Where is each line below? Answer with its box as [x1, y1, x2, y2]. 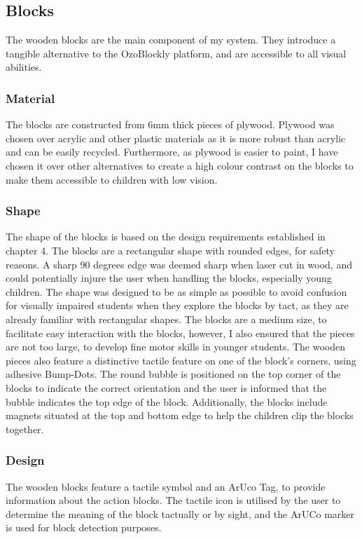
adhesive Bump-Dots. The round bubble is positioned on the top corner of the [6, 367, 341, 381]
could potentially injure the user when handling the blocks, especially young [6, 271, 332, 285]
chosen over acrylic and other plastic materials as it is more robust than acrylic [6, 130, 346, 145]
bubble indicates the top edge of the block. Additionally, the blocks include [6, 394, 328, 409]
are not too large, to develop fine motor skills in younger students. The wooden [6, 339, 346, 354]
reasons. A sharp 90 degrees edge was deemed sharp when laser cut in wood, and [6, 257, 352, 271]
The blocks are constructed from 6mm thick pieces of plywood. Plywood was [6, 117, 335, 132]
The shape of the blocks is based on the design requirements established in [6, 229, 326, 244]
